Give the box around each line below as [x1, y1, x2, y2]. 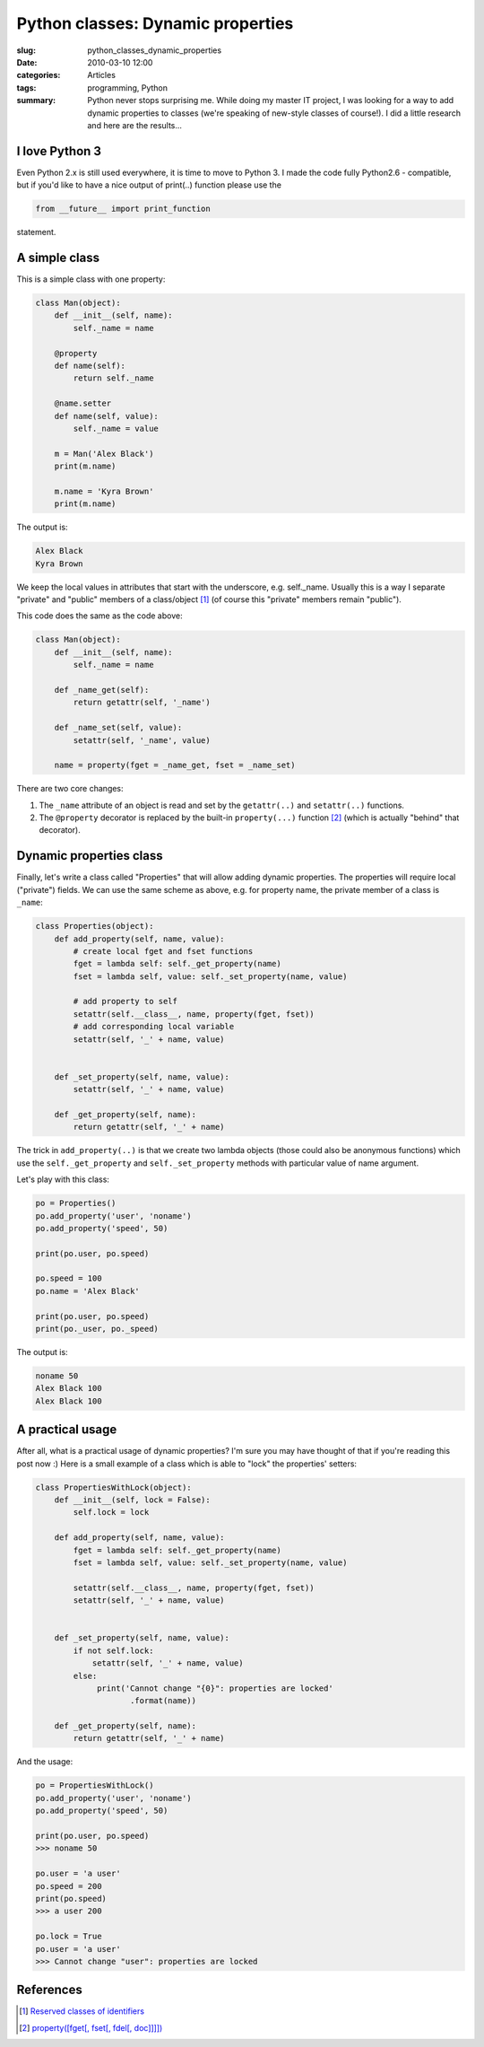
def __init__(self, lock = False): [54, 1495, 211, 1505]
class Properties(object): [35, 921, 154, 932]
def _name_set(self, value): [54, 722, 183, 733]
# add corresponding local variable [73, 1021, 235, 1032]
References [16, 1982, 82, 1998]
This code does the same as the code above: [16, 610, 183, 621]
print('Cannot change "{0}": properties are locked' [97, 1683, 333, 1693]
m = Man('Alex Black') [54, 449, 154, 459]
